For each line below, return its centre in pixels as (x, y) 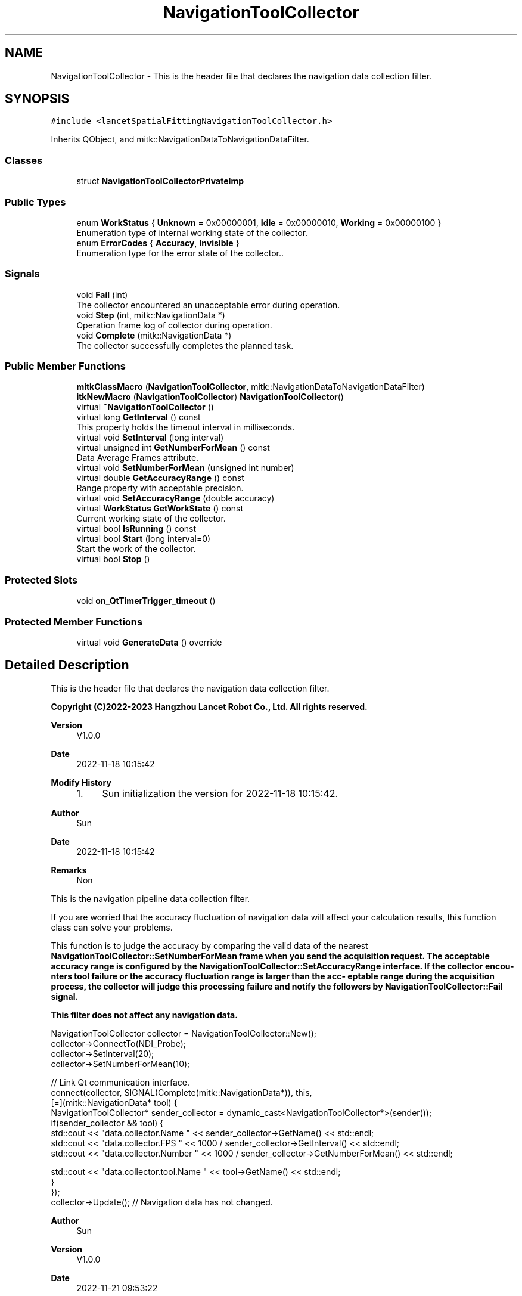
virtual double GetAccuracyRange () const (160, 478)
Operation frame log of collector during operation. (174, 325)
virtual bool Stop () (113, 559)
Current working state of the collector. (151, 519)
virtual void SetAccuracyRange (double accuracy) (175, 498)
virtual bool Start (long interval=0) (144, 539)
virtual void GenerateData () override (149, 642)
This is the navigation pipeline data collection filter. (150, 898)
